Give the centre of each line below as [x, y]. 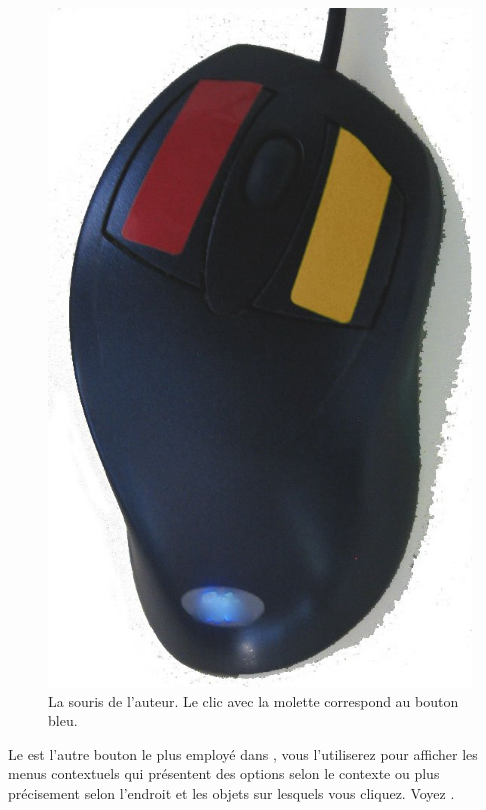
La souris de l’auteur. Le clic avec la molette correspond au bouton [253, 700]
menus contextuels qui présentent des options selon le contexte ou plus [224, 773]
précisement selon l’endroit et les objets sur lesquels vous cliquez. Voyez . [231, 792]
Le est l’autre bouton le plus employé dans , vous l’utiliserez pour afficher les [243, 753]
